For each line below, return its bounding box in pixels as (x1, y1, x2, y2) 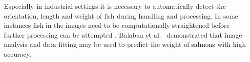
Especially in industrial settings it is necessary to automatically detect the (4, 1, 226, 11)
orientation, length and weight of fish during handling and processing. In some (4, 10, 238, 21)
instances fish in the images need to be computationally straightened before (4, 20, 230, 30)
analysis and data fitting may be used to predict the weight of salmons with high (4, 39, 246, 49)
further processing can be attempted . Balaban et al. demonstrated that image (4, 29, 242, 40)
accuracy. (4, 48, 32, 59)
